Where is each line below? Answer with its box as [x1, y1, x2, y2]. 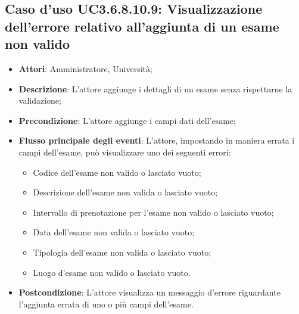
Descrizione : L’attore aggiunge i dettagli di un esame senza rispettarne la [18, 82, 292, 95]
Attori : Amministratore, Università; [18, 62, 152, 74]
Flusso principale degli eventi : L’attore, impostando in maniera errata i [18, 134, 295, 147]
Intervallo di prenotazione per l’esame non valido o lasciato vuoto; [33, 206, 274, 218]
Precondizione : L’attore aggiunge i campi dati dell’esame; [18, 114, 236, 126]
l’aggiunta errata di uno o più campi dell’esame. [18, 297, 194, 310]
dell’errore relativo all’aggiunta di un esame [5, 17, 279, 35]
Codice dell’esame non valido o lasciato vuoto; [33, 166, 201, 178]
